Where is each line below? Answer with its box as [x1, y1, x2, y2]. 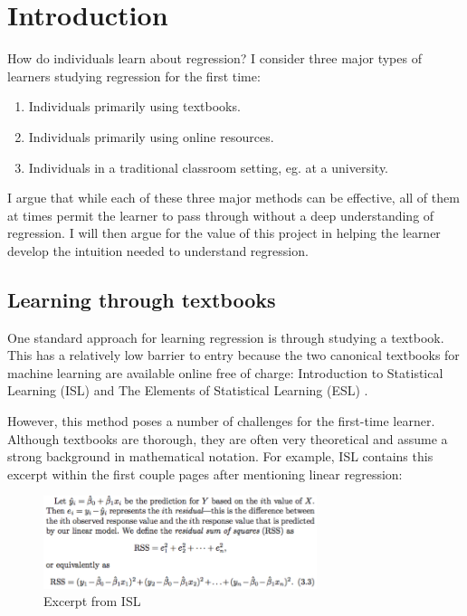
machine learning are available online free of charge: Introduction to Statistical [7, 363, 443, 382]
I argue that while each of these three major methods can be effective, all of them [7, 188, 460, 207]
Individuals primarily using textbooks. [28, 97, 241, 116]
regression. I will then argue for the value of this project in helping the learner [7, 223, 441, 242]
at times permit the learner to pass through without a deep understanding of [7, 205, 434, 224]
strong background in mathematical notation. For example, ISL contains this [7, 447, 434, 466]
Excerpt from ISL [43, 592, 141, 611]
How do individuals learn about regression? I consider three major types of [7, 49, 422, 68]
